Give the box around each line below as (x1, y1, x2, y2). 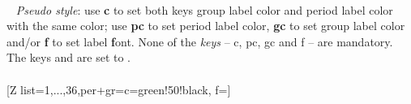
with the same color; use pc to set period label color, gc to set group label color (6, 17, 405, 34)
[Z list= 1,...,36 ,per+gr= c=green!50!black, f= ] (6, 80, 231, 97)
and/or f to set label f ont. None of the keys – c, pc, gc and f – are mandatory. (6, 32, 393, 50)
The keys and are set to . (6, 49, 131, 66)
